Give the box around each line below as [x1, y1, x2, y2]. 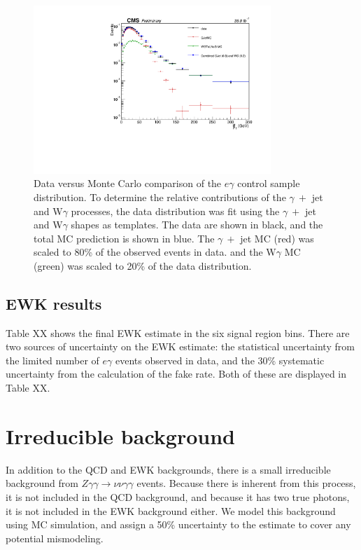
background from [6, 476, 78, 490]
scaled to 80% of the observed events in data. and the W [34, 245, 276, 259]
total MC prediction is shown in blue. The [34, 231, 215, 245]
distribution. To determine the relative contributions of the [34, 189, 286, 204]
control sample [237, 176, 300, 191]
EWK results [6, 292, 102, 314]
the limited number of [6, 352, 99, 367]
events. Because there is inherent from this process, [136, 476, 356, 490]
